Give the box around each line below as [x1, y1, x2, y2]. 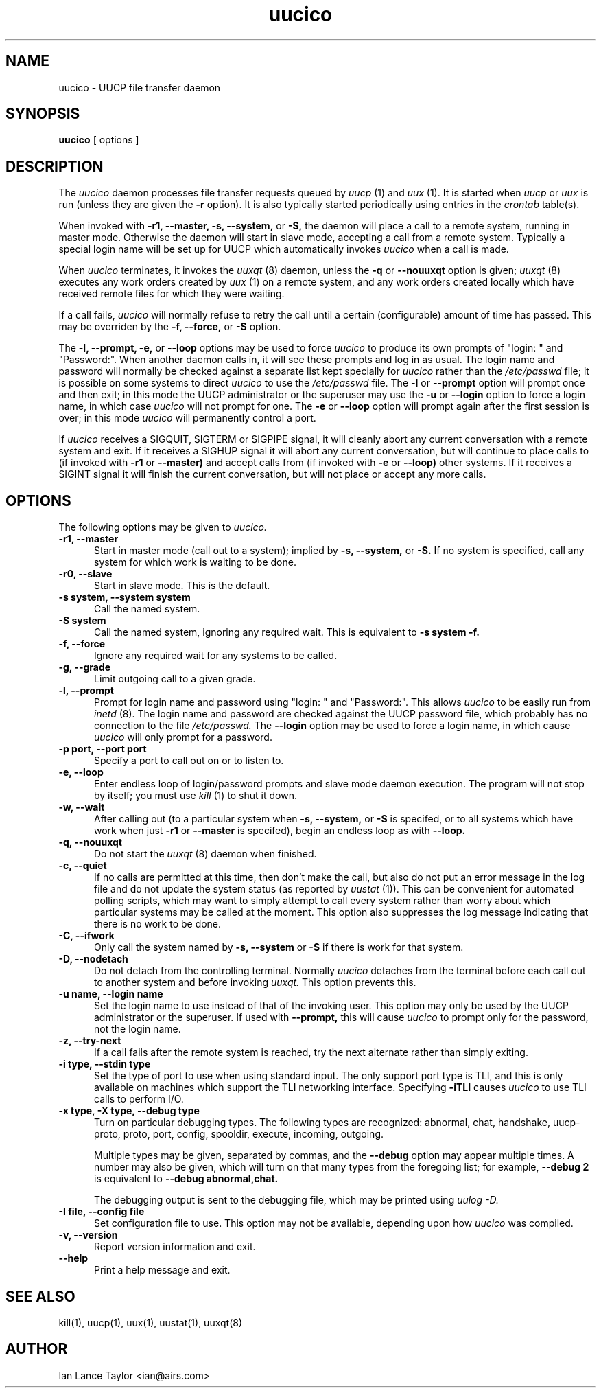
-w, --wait [58, 801, 105, 814]
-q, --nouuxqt [58, 836, 122, 849]
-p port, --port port [58, 743, 147, 755]
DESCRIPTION [5, 157, 104, 175]
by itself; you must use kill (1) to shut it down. [94, 790, 297, 802]
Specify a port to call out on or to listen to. [94, 755, 284, 767]
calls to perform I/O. [94, 1093, 184, 1105]
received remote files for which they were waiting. [58, 288, 285, 300]
